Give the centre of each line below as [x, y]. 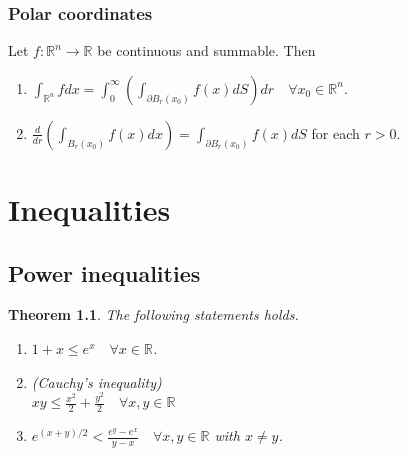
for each [335, 132]
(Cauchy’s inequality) [96, 381]
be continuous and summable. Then [206, 50]
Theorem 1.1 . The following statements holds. [153, 314]
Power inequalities [104, 272]
